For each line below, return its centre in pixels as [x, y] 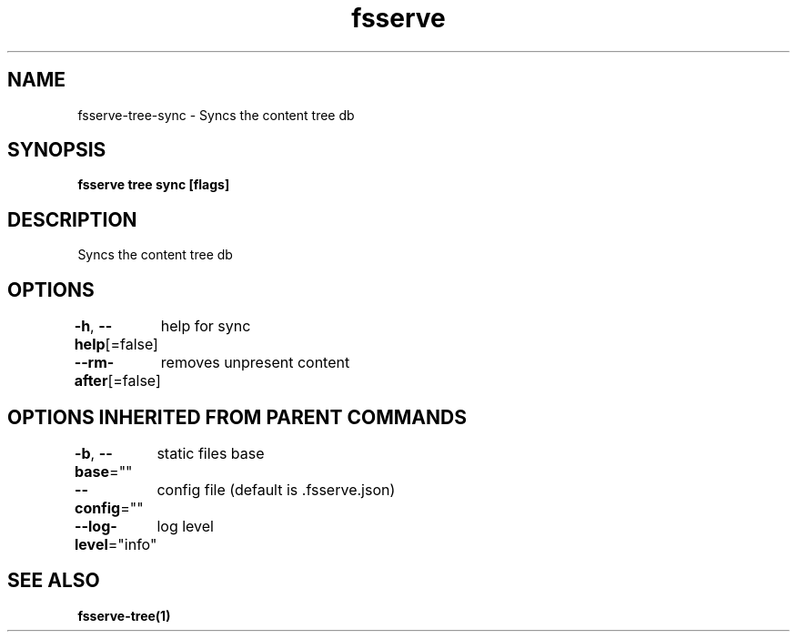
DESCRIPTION [72, 219]
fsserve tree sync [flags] [154, 185]
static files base [211, 453]
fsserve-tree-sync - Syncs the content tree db [216, 115]
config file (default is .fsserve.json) [276, 489]
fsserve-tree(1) [124, 615]
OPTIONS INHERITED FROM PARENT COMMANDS [237, 417]
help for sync [206, 326]
